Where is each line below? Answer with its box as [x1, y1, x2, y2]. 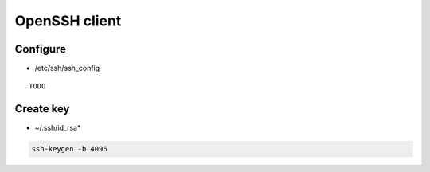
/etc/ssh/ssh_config [34, 64, 100, 73]
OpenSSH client [14, 12, 122, 29]
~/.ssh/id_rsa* [34, 123, 81, 133]
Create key [14, 102, 70, 115]
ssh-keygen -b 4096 [31, 144, 107, 154]
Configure [14, 42, 67, 56]
